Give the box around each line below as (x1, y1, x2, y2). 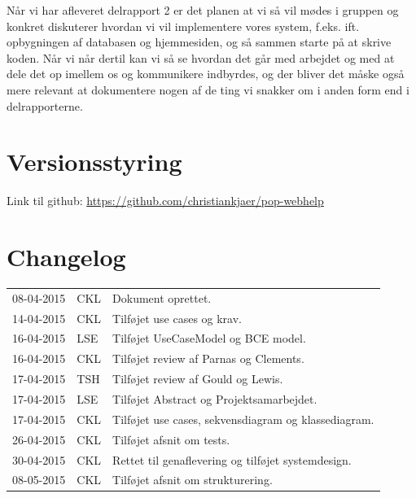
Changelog (7, 240, 126, 273)
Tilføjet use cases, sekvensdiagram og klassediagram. (112, 410, 374, 427)
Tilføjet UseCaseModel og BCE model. (112, 330, 306, 347)
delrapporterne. (7, 97, 83, 114)
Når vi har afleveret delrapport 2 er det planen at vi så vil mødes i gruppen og (7, 2, 399, 18)
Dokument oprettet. (112, 289, 212, 306)
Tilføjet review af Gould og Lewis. (112, 370, 283, 387)
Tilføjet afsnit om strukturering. (112, 471, 273, 488)
